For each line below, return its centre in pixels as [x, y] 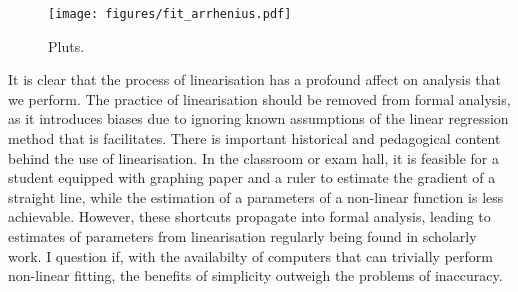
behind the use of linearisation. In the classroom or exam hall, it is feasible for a [254, 157]
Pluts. [66, 45]
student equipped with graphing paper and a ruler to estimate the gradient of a [252, 177]
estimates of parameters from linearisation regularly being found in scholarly [242, 236]
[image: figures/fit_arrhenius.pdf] [170, 14]
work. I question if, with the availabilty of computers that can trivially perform [250, 255]
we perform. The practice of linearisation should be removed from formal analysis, [259, 98]
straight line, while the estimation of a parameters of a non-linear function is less [256, 196]
